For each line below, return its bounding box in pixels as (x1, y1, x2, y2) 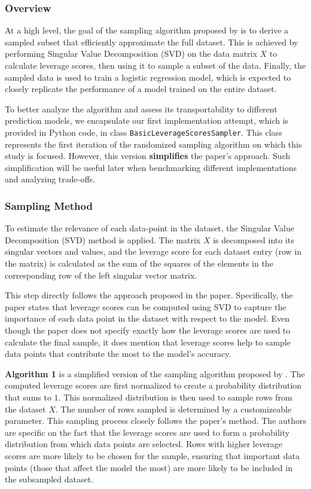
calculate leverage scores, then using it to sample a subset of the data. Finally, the (5, 59, 306, 71)
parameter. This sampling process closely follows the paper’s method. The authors (5, 414, 307, 427)
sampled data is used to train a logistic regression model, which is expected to (5, 71, 291, 83)
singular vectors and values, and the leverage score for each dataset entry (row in (5, 245, 302, 258)
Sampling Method (5, 198, 93, 213)
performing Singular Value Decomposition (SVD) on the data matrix (5, 47, 257, 60)
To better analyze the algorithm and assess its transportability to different (5, 102, 278, 115)
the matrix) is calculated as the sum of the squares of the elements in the (5, 257, 273, 269)
